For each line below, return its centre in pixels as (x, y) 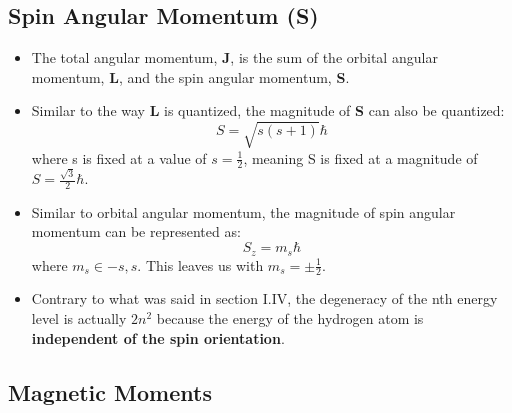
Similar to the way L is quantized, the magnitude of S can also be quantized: (268, 110)
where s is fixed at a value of (119, 157)
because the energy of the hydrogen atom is (290, 317)
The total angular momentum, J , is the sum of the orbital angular (234, 57)
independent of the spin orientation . (158, 337)
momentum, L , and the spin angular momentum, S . (190, 76)
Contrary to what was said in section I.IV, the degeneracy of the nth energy (264, 298)
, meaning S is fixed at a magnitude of (360, 157)
